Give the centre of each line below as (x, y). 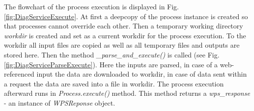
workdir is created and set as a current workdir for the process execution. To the (125, 35)
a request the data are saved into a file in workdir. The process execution (114, 83)
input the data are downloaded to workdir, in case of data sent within (142, 74)
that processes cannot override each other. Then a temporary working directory (124, 26)
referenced (19, 74)
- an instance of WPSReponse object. (60, 102)
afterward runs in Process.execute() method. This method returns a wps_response (127, 93)
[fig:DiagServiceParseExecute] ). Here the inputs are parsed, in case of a (111, 64)
